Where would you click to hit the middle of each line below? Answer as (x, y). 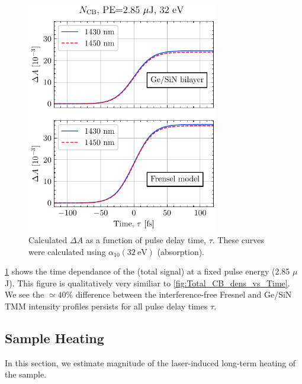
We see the (25, 294)
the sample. (26, 374)
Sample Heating (54, 338)
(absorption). (181, 251)
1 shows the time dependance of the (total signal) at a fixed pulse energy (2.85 (147, 271)
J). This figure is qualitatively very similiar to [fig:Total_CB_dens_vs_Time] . (147, 283)
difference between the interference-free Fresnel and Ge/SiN (184, 294)
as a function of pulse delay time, (146, 240)
